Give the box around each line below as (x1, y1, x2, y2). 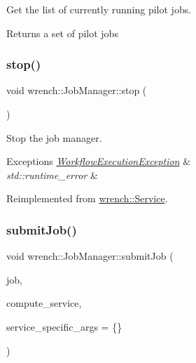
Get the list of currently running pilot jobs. (6, 2, 192, 16)
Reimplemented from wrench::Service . (6, 191, 168, 206)
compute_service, (6, 296, 82, 310)
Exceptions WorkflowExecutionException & (6, 154, 191, 169)
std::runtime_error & (6, 167, 98, 182)
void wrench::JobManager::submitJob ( (6, 249, 174, 263)
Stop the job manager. (6, 130, 102, 145)
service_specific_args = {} (6, 319, 122, 334)
